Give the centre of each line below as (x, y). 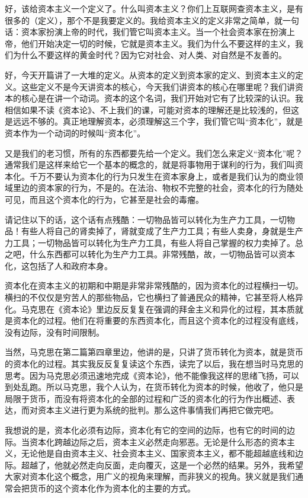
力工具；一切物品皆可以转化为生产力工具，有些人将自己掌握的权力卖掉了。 (150, 242)
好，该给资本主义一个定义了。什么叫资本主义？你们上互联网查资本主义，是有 (154, 8)
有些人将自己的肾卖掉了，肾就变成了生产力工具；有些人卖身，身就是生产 (162, 231)
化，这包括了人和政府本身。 (59, 265)
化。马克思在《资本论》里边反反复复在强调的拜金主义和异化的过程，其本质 (150, 309)
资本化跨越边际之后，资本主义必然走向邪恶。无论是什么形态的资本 (158, 441)
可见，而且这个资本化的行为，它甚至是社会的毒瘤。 (104, 199)
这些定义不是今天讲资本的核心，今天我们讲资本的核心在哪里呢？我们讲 (158, 86)
